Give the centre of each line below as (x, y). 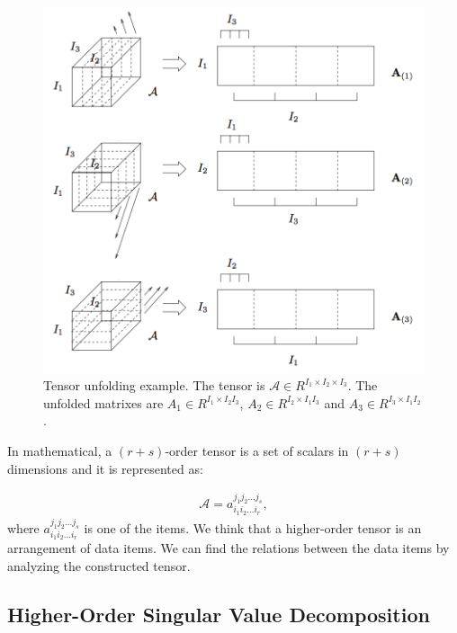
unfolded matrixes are (103, 402)
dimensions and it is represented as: (105, 468)
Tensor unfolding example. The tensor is (154, 385)
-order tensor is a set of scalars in (257, 451)
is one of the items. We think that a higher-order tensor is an (253, 527)
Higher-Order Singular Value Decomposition (219, 615)
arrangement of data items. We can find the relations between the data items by (228, 548)
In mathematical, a (60, 451)
